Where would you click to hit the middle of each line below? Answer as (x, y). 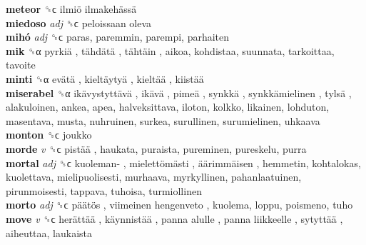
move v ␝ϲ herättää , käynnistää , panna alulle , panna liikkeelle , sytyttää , (174, 218)
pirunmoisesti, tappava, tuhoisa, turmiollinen (104, 190)
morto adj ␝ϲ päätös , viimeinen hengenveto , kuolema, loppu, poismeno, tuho (179, 205)
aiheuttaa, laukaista (49, 232)
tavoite (21, 65)
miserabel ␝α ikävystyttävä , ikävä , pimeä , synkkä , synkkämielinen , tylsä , (179, 92)
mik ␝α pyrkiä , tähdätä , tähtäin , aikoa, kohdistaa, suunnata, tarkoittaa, (170, 50)
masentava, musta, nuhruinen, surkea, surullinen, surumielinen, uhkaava (163, 120)
